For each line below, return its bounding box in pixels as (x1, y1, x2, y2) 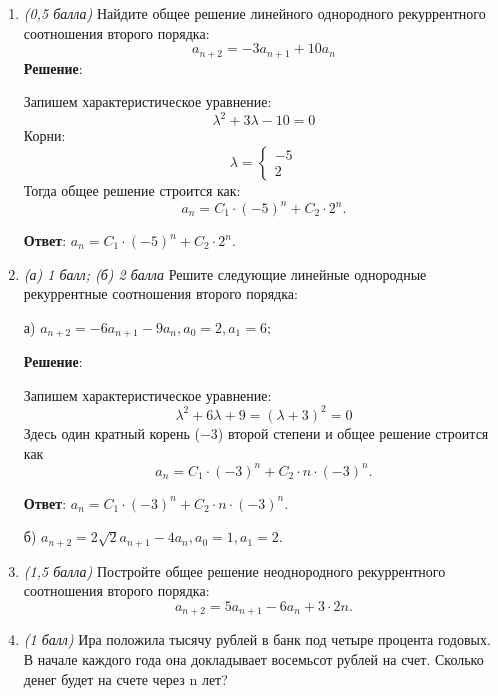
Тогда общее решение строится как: (23, 179, 241, 200)
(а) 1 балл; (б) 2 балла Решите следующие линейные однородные (23, 263, 427, 284)
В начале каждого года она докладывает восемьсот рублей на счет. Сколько (23, 648, 484, 669)
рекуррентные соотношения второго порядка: (23, 283, 298, 304)
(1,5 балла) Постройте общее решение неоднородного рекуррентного (23, 560, 446, 581)
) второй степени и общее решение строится (217, 422, 489, 443)
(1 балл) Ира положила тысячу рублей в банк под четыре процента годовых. (23, 629, 491, 650)
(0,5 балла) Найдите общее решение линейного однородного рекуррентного (23, 3, 486, 23)
